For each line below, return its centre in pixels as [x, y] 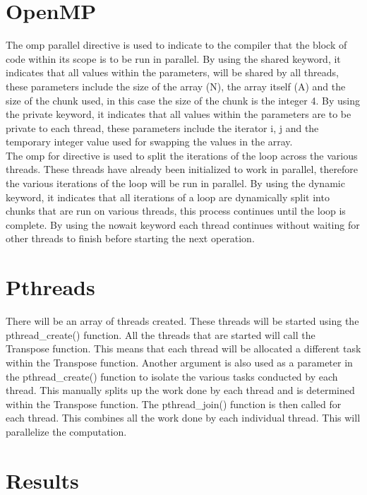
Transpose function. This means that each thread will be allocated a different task [183, 348]
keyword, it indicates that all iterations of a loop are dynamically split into [168, 197]
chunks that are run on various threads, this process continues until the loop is [176, 211]
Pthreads [50, 287]
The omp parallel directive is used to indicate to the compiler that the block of [176, 45]
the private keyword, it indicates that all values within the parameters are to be [179, 114]
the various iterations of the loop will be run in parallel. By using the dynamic [175, 183]
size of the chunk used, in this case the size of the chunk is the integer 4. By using [183, 100]
